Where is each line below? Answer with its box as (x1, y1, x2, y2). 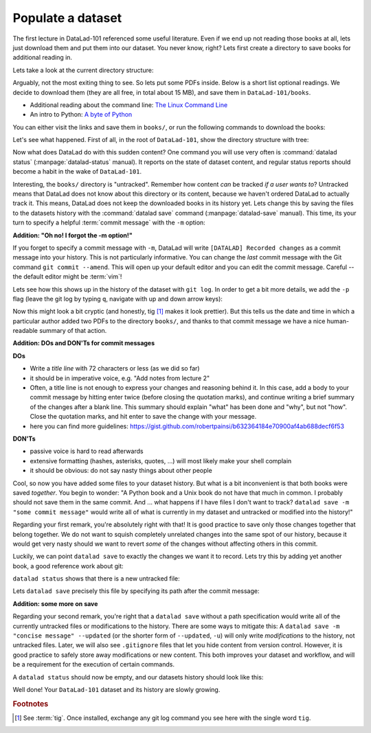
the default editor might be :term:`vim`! (12, 272, 122, 281)
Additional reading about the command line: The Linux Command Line (30, 100, 228, 109)
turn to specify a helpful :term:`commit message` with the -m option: (12, 218, 205, 226)
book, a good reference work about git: (12, 561, 124, 570)
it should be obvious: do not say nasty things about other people (30, 467, 212, 475)
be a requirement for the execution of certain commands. (12, 660, 175, 668)
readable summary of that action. (12, 327, 107, 335)
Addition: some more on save (12, 599, 98, 607)
